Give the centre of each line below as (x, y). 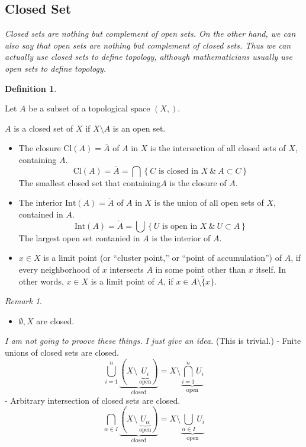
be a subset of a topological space (89, 108)
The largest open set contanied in (79, 237)
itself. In (271, 269)
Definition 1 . (31, 88)
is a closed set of (44, 128)
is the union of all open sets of (209, 202)
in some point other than (201, 269)
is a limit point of (123, 281)
